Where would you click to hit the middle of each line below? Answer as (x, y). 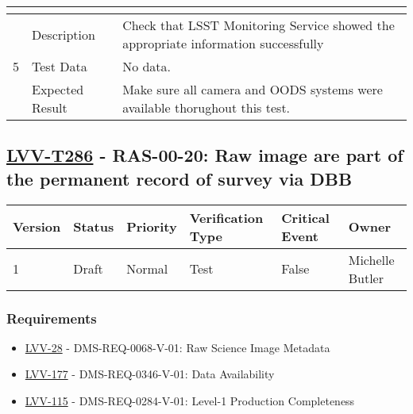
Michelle (371, 259)
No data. (147, 66)
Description (64, 34)
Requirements (52, 318)
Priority (152, 227)
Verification (226, 217)
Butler (366, 278)
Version (37, 227)
